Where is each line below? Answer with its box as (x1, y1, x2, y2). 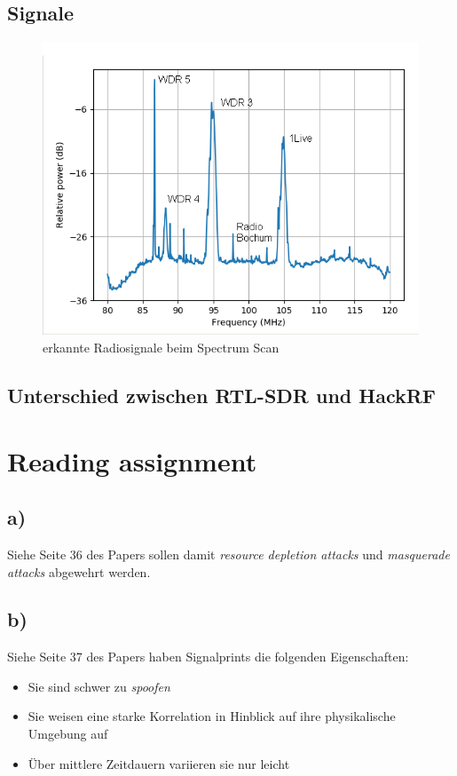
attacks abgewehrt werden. (7, 562, 151, 581)
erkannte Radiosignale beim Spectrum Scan (43, 337, 280, 356)
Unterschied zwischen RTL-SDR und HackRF (7, 381, 437, 408)
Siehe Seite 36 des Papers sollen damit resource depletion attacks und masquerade (7, 544, 450, 563)
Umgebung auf (28, 725, 108, 743)
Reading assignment (7, 442, 257, 479)
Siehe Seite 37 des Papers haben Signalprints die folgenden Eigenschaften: (7, 647, 409, 666)
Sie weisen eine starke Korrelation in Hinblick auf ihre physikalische (28, 707, 396, 725)
